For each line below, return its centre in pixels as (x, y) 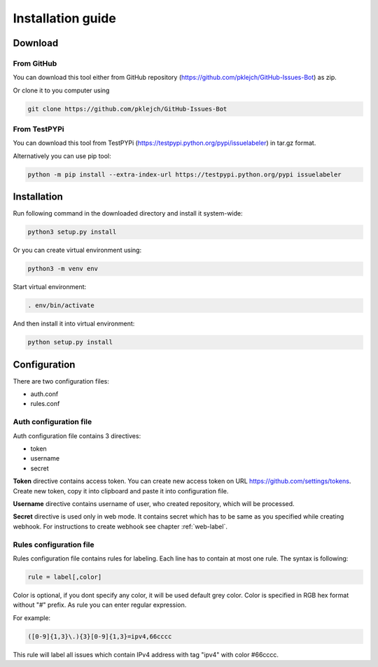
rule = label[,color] (65, 577)
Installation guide (65, 18)
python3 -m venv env (63, 269)
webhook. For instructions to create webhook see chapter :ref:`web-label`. (120, 526)
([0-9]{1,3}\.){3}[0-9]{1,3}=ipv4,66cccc (100, 636)
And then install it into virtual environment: (74, 324)
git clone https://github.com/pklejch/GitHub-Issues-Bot (127, 109)
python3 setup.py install (72, 232)
